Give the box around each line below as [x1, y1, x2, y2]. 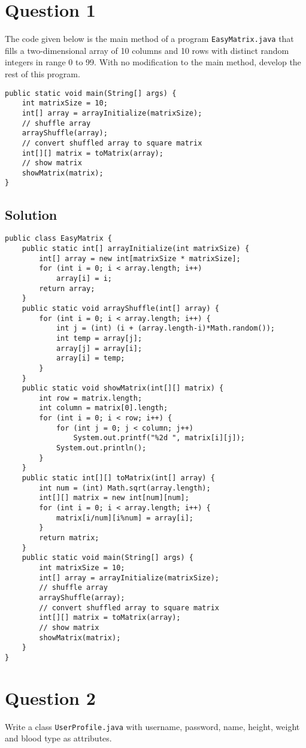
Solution [5, 205, 57, 223]
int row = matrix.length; [39, 393, 143, 402]
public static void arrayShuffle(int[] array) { [22, 304, 219, 313]
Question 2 [5, 685, 96, 710]
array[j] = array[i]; [56, 344, 143, 353]
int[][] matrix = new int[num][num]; [39, 493, 189, 502]
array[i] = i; [56, 274, 112, 283]
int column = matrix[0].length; [39, 404, 168, 413]
